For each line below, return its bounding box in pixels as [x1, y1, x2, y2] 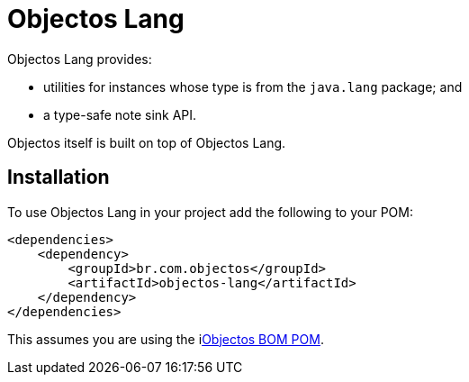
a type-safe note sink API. [43, 106, 197, 123]
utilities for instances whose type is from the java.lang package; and [43, 78, 463, 95]
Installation [7, 166, 110, 189]
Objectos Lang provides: [7, 50, 152, 67]
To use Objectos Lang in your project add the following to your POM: [7, 204, 413, 220]
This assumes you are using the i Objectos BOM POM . [7, 331, 324, 347]
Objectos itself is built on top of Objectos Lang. [7, 134, 286, 150]
